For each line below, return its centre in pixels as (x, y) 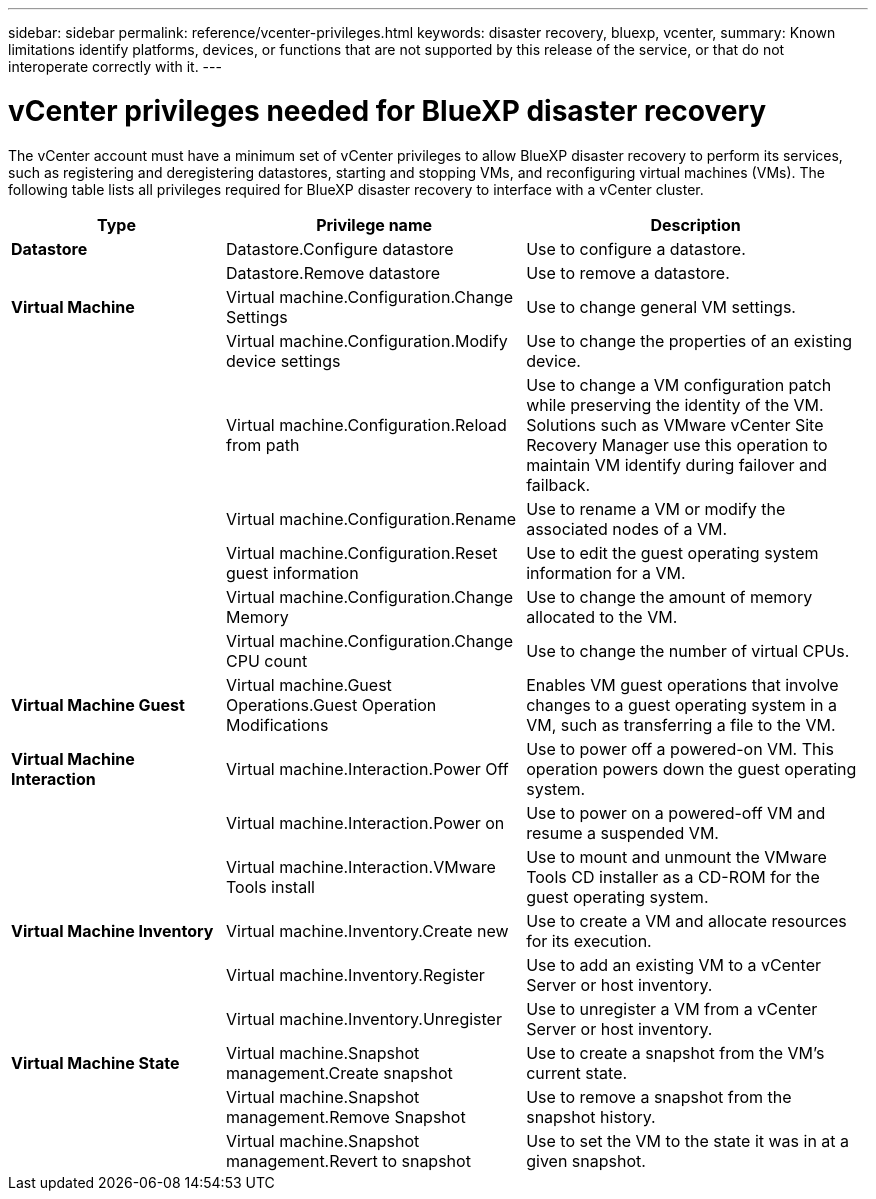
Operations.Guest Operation (331, 704)
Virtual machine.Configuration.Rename (371, 518)
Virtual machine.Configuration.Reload (366, 424)
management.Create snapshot (339, 1072)
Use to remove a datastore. (628, 272)
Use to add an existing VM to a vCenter (673, 964)
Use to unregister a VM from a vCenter (672, 1008)
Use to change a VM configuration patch (679, 384)
